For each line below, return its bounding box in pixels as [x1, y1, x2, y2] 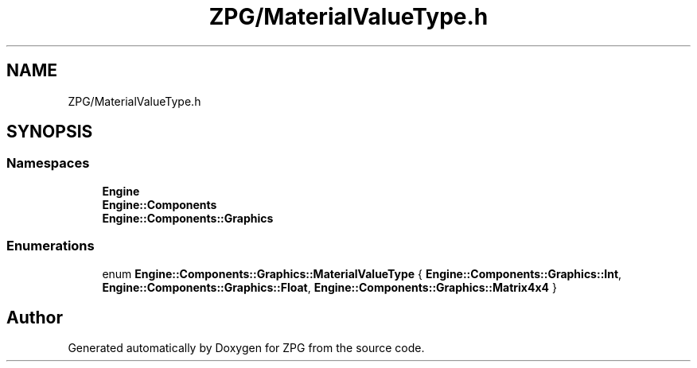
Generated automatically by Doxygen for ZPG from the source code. [68, 341, 425, 355]
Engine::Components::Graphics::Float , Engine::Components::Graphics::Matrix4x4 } [102, 280, 557, 294]
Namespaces [6, 155, 90, 172]
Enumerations [6, 238, 95, 254]
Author [6, 307, 63, 327]
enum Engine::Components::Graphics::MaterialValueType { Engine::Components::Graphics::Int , [102, 266, 622, 281]
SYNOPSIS [6, 122, 93, 142]
